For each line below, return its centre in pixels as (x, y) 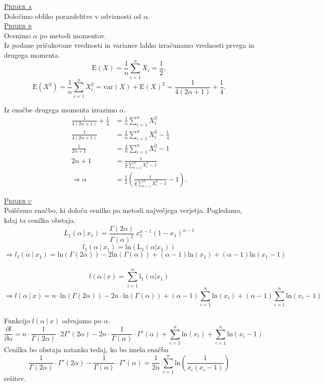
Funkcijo (17, 321)
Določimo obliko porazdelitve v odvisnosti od (73, 16)
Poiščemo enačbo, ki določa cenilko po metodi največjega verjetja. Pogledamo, (123, 210)
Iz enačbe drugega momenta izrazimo (61, 109)
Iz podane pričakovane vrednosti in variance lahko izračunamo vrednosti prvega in (129, 45)
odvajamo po (82, 321)
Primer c (18, 200)
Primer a (18, 6)
